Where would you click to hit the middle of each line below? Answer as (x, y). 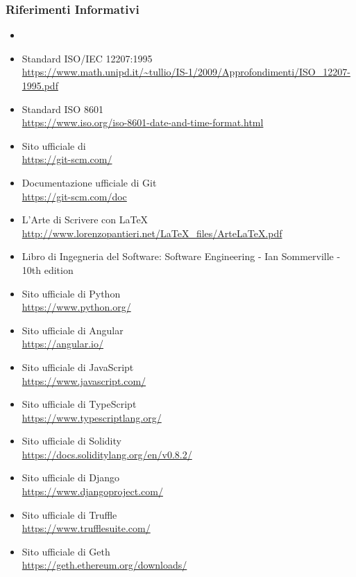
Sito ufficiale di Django (71, 477)
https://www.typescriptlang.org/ (92, 417)
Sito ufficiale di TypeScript (79, 404)
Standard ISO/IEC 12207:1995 (87, 58)
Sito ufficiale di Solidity (71, 441)
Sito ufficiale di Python (71, 293)
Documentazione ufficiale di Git (89, 182)
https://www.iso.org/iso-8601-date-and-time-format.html (143, 122)
